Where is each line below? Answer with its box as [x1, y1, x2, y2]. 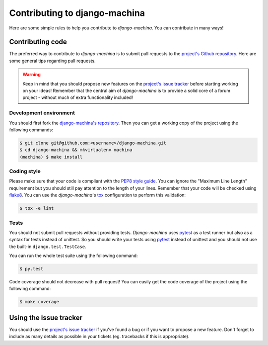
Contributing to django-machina [9, 7, 145, 18]
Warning [22, 72, 41, 78]
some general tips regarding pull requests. [9, 58, 96, 64]
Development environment [9, 109, 75, 116]
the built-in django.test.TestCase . [9, 244, 86, 250]
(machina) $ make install [19, 154, 83, 160]
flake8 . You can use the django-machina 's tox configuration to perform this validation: [9, 192, 186, 198]
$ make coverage [19, 299, 60, 305]
